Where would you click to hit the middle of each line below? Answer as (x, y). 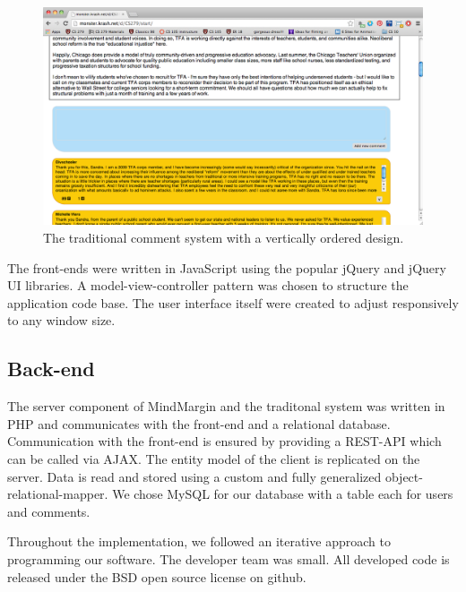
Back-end (51, 369)
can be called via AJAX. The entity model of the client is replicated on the (214, 459)
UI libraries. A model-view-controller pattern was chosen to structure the (208, 285)
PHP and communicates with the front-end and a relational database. (199, 423)
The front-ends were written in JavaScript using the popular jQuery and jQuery (227, 267)
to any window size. (61, 320)
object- (404, 476)
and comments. (49, 511)
